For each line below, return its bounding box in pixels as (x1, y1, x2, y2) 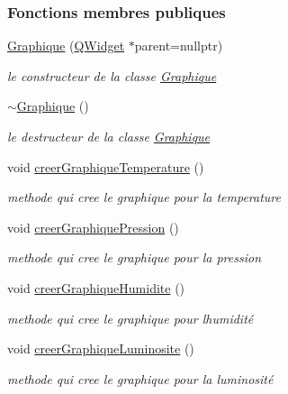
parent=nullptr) (134, 36, 223, 55)
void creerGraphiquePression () (7, 217, 179, 236)
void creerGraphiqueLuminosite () (7, 339, 194, 358)
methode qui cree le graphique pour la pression (7, 248, 262, 267)
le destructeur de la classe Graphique (7, 127, 211, 145)
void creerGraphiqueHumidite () (7, 278, 185, 297)
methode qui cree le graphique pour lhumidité (7, 308, 254, 327)
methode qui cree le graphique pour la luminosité (7, 369, 274, 388)
